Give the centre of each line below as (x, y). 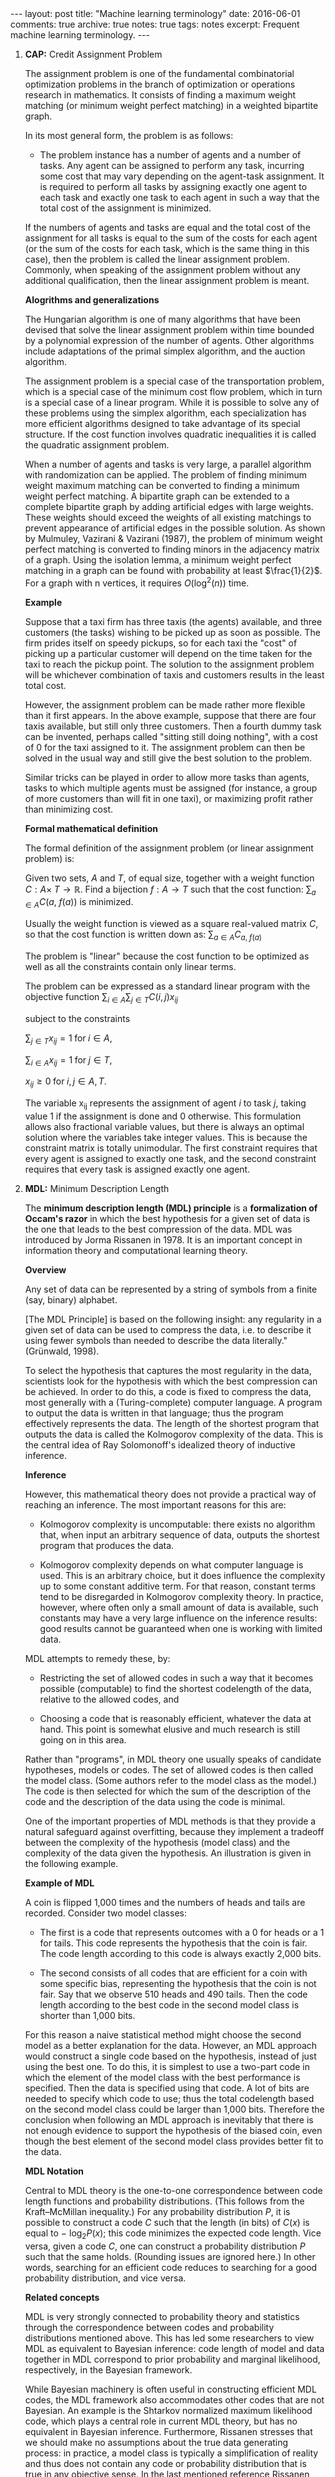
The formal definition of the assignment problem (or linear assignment (169, 848)
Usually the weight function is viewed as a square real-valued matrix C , (171, 924)
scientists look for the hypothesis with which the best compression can (171, 1381)
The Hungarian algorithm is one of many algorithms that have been (163, 319)
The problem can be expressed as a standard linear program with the (167, 986)
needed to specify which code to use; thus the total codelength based (169, 2099)
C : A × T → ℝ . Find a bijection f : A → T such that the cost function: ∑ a (170, 890)
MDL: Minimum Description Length (97, 1189)
